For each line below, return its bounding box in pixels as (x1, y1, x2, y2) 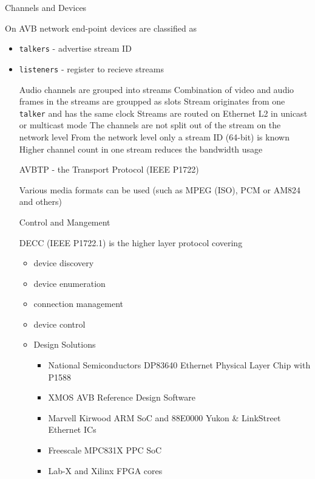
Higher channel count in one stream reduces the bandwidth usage (19, 142, 263, 155)
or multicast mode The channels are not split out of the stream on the (19, 119, 281, 131)
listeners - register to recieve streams (19, 62, 164, 75)
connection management (33, 297, 123, 310)
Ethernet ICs (48, 423, 97, 436)
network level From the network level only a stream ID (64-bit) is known (19, 130, 290, 143)
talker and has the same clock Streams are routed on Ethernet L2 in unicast (19, 106, 308, 119)
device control (33, 317, 86, 330)
